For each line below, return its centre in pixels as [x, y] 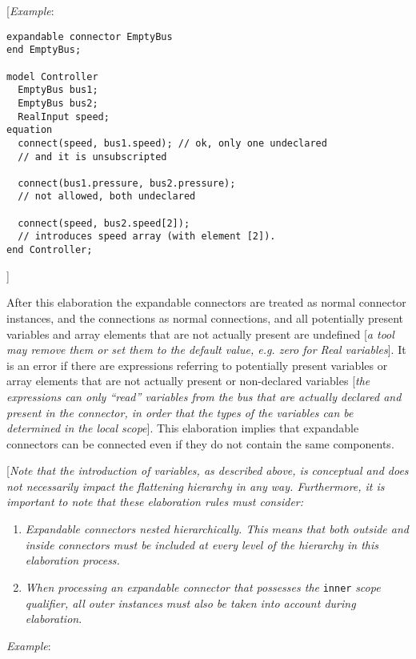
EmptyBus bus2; [58, 103]
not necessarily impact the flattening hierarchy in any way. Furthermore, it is [196, 486]
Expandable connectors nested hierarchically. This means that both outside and [217, 529]
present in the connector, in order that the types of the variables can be [180, 412]
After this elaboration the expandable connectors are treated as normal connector [206, 302]
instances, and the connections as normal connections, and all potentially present [205, 317]
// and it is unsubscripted [92, 157]
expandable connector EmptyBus [90, 36]
